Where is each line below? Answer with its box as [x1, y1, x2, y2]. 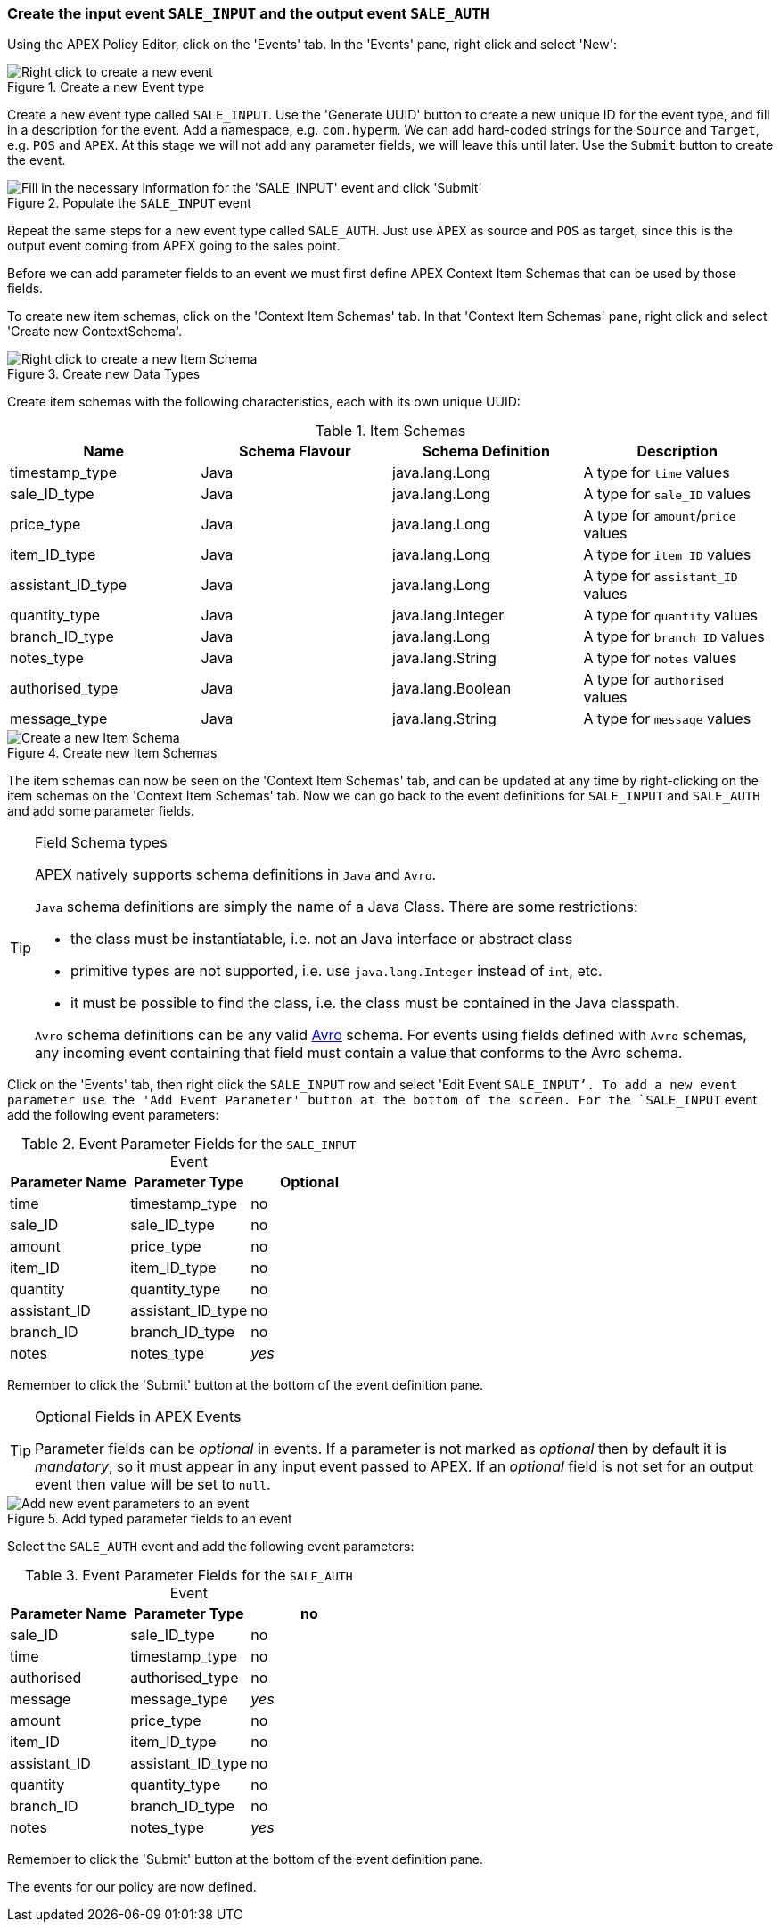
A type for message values [583, 710, 751, 728]
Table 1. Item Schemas [315, 422, 466, 440]
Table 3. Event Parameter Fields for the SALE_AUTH [25, 1566, 353, 1585]
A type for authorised [583, 670, 725, 689]
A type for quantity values [583, 606, 758, 625]
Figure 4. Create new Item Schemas [7, 745, 218, 761]
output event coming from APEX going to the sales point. [7, 238, 341, 254]
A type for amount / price [583, 506, 736, 525]
